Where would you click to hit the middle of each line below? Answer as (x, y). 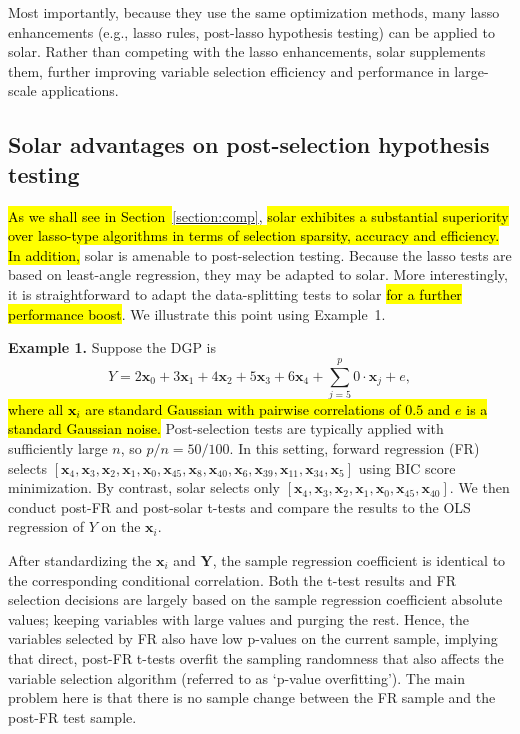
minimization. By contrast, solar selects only (144, 487)
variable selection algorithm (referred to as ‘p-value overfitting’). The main (236, 677)
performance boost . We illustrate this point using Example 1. (197, 313)
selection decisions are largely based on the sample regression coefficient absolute (255, 599)
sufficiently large (58, 448)
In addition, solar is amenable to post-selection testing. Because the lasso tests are (260, 254)
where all (36, 408)
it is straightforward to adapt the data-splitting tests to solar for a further (235, 293)
